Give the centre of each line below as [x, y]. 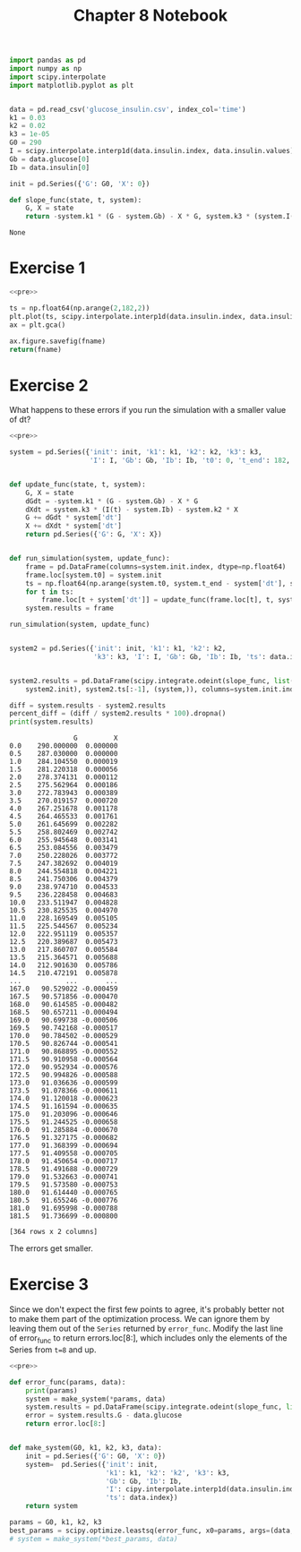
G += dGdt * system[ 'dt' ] [74, 518]
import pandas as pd [48, 60]
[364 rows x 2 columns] [54, 1232]
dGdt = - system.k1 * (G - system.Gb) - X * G [112, 501]
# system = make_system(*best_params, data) [94, 1539]
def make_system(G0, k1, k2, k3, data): [86, 1448]
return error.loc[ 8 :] [65, 1424]
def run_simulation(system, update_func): [90, 559]
